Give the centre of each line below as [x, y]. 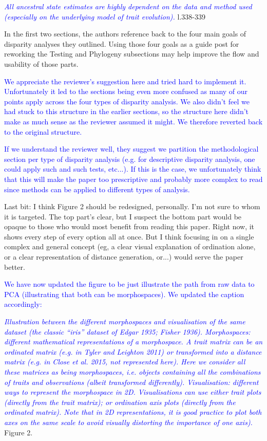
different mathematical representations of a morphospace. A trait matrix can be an [133, 342]
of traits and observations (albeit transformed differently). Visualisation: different [131, 382]
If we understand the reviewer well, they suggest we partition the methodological [131, 149]
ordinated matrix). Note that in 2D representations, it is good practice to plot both [133, 412]
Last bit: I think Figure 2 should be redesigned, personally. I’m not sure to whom [132, 206]
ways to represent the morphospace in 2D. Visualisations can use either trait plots [133, 392]
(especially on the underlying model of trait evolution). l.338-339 [105, 16]
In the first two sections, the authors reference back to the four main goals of [125, 34]
